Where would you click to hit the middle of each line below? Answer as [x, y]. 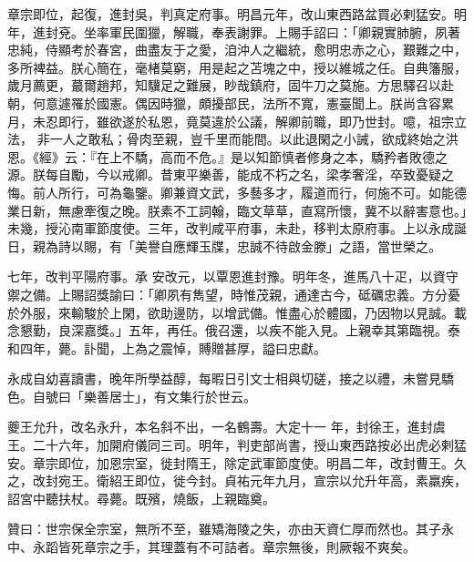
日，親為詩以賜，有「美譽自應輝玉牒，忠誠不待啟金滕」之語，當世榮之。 [224, 245]
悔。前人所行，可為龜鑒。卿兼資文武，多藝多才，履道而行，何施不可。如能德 [237, 192]
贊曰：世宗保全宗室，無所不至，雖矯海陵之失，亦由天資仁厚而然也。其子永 [231, 529]
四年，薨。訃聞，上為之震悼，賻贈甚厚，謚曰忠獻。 [173, 347]
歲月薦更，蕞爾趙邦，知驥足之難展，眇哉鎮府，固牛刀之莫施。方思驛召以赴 [231, 85]
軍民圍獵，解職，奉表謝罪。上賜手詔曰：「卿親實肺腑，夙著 [284, 31]
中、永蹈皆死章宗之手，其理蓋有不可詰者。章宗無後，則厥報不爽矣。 [211, 547]
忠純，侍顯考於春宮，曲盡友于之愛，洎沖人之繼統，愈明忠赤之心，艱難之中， [237, 50]
